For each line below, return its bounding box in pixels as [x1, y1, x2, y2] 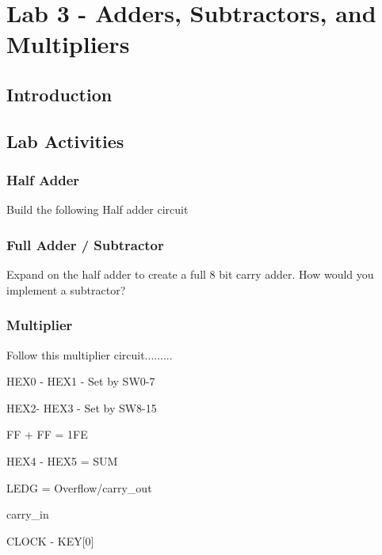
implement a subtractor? [6, 281, 126, 298]
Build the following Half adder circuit [6, 201, 189, 218]
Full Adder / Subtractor [6, 234, 164, 254]
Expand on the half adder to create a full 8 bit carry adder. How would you [6, 266, 374, 283]
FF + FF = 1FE [6, 426, 88, 443]
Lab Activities [6, 128, 124, 153]
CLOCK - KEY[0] [6, 532, 94, 549]
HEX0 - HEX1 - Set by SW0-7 [6, 373, 155, 390]
